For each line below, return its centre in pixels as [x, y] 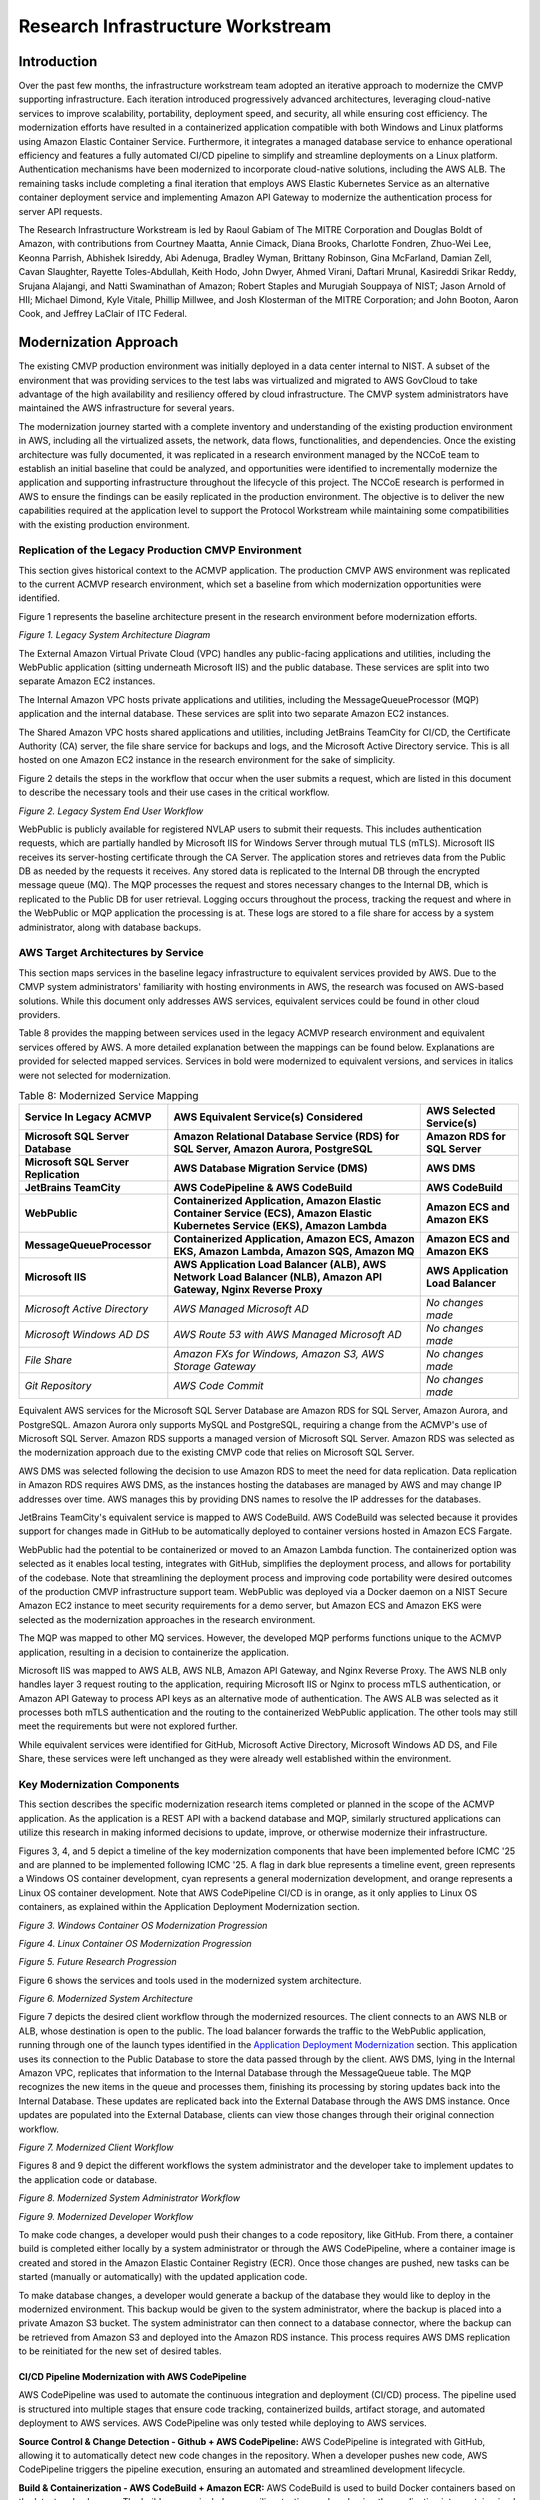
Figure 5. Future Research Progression [97, 1962]
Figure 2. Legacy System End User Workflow [111, 811]
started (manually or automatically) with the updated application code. [163, 2277]
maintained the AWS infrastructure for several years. [126, 408]
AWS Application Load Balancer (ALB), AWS [280, 1265]
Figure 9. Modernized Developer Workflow [106, 2216]
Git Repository [58, 1386]
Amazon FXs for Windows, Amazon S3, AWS [279, 1354]
